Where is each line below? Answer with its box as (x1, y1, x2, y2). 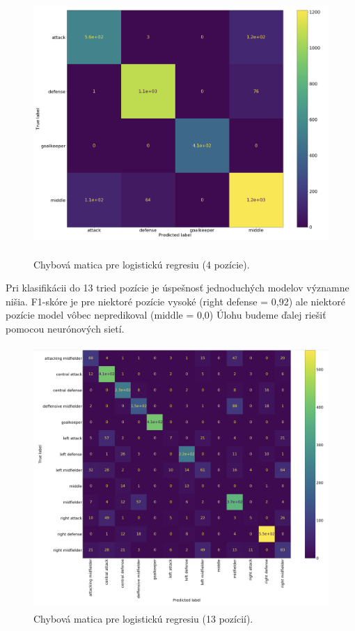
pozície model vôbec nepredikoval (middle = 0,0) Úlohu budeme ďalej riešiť (6, 307, 326, 322)
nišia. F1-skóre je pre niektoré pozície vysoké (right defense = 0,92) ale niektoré (6, 294, 345, 308)
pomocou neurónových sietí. (6, 321, 125, 335)
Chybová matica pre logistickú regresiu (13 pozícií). (33, 611, 253, 626)
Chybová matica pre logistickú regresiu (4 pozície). (33, 257, 250, 271)
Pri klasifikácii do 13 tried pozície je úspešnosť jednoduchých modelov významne (6, 280, 349, 295)
